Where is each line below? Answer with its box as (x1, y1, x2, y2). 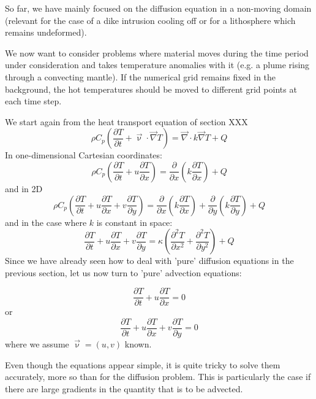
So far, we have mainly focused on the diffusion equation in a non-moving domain (5, 2, 312, 14)
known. (124, 338, 152, 351)
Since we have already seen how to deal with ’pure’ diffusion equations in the (5, 254, 294, 267)
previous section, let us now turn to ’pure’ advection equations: (5, 266, 242, 279)
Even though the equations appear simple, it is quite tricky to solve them (5, 358, 280, 371)
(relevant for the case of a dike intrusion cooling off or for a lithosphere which (5, 14, 296, 26)
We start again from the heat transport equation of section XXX (5, 115, 248, 128)
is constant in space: (96, 215, 173, 228)
